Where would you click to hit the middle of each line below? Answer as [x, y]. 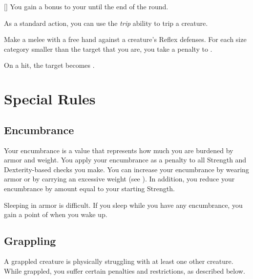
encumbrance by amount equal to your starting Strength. [89, 188]
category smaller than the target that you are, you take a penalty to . [108, 49]
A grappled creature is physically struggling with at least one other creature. [119, 261]
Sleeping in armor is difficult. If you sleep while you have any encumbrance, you [123, 205]
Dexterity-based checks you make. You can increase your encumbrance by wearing [126, 169]
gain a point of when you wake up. [56, 214]
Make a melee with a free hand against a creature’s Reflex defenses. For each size [125, 39]
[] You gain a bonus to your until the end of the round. [86, 6]
